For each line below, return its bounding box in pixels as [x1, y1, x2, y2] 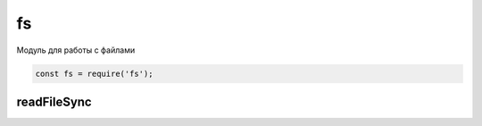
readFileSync [16, 94, 93, 109]
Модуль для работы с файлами [16, 45, 136, 55]
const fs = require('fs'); [35, 68, 154, 79]
